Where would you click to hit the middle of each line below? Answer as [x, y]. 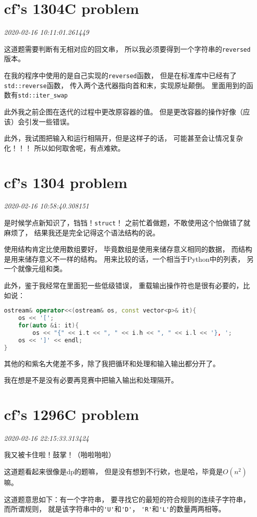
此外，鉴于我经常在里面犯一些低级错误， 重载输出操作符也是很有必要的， [124, 285]
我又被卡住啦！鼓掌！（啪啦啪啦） [60, 455]
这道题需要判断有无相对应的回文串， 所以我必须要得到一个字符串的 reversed [127, 49]
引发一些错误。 [49, 121]
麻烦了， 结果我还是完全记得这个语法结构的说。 [82, 232]
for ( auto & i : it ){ [48, 325]
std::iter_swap [43, 96]
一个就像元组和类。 [35, 268]
